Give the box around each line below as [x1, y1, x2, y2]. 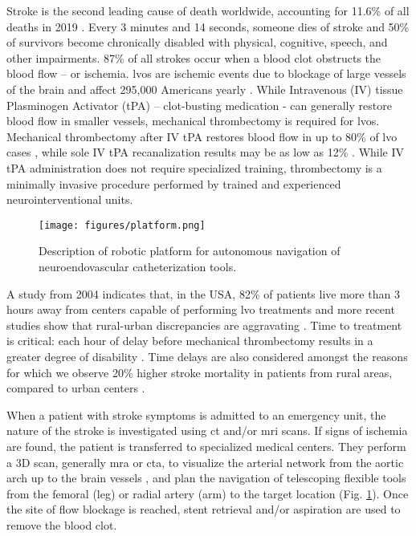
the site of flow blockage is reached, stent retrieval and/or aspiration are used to [6, 501, 401, 518]
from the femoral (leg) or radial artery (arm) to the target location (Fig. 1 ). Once [6, 485, 409, 501]
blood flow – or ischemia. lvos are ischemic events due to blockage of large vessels [6, 65, 406, 82]
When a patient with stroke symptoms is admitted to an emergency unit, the [6, 406, 386, 423]
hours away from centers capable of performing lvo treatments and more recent [6, 301, 395, 318]
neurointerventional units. [6, 191, 133, 208]
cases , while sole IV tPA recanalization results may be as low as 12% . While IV [6, 144, 405, 160]
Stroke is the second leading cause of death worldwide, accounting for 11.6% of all [6, 2, 410, 18]
